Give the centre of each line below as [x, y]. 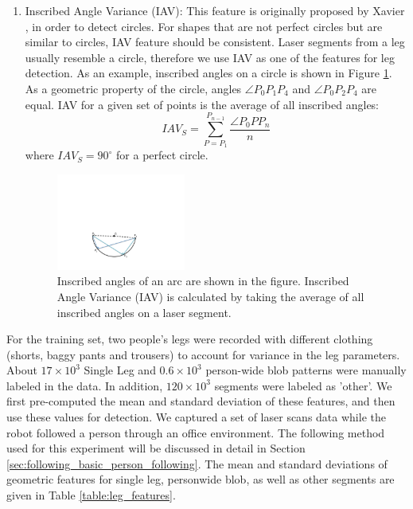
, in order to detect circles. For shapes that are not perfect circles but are [204, 26]
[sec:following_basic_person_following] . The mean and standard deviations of [197, 463]
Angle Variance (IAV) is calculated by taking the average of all [210, 296]
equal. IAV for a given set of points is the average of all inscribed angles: [202, 104]
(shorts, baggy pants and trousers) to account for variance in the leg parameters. [203, 354]
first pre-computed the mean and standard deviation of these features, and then [201, 401]
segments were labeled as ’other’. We [303, 385]
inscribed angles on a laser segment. [144, 312]
